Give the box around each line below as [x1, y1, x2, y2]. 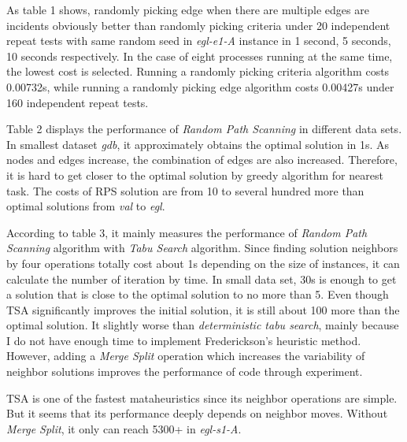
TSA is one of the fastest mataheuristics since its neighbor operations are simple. [6, 389, 398, 406]
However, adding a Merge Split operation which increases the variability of [6, 347, 365, 364]
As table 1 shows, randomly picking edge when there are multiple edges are [6, 2, 369, 17]
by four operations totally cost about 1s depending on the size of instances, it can [6, 254, 400, 271]
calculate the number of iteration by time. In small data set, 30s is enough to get [6, 270, 397, 287]
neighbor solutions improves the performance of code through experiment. [6, 363, 363, 380]
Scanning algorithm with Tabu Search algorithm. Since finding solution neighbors [6, 240, 398, 256]
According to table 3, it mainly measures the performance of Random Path [6, 224, 368, 240]
